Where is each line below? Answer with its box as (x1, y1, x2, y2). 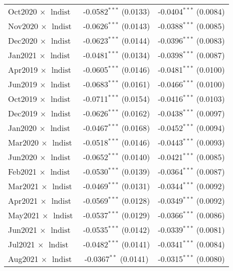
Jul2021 (8, 238, 35, 250)
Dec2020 (8, 35, 38, 46)
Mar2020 (8, 137, 39, 148)
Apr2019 (8, 64, 38, 75)
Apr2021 (8, 195, 38, 206)
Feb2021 (8, 166, 37, 177)
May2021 (8, 209, 40, 221)
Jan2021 (8, 49, 37, 61)
